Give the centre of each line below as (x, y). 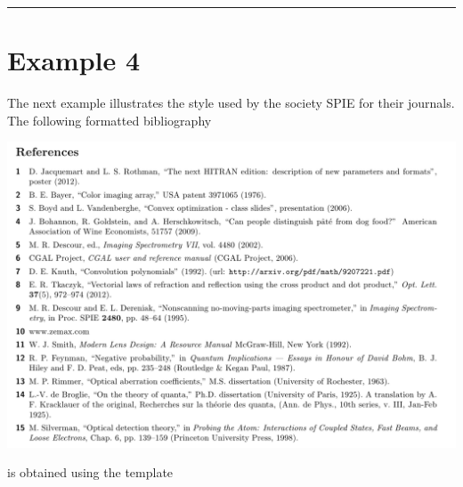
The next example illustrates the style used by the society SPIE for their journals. (231, 103)
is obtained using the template (90, 472)
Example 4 (74, 60)
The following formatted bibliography (110, 120)
